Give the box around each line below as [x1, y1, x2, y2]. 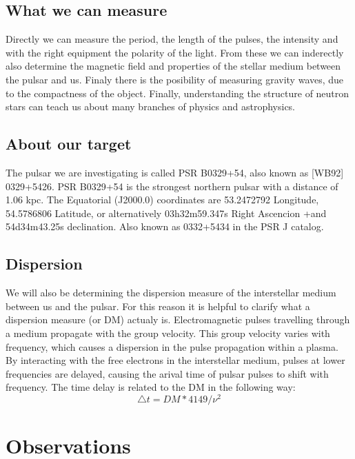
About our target [6, 133, 132, 154]
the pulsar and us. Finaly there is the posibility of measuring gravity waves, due [6, 72, 344, 86]
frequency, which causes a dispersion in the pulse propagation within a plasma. [6, 339, 338, 354]
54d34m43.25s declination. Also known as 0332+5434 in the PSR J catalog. [6, 219, 324, 234]
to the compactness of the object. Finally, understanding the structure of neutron [6, 85, 349, 100]
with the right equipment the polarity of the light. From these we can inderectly [6, 45, 344, 59]
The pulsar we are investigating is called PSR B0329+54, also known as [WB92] [6, 165, 344, 179]
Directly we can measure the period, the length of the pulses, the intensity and [6, 32, 338, 46]
